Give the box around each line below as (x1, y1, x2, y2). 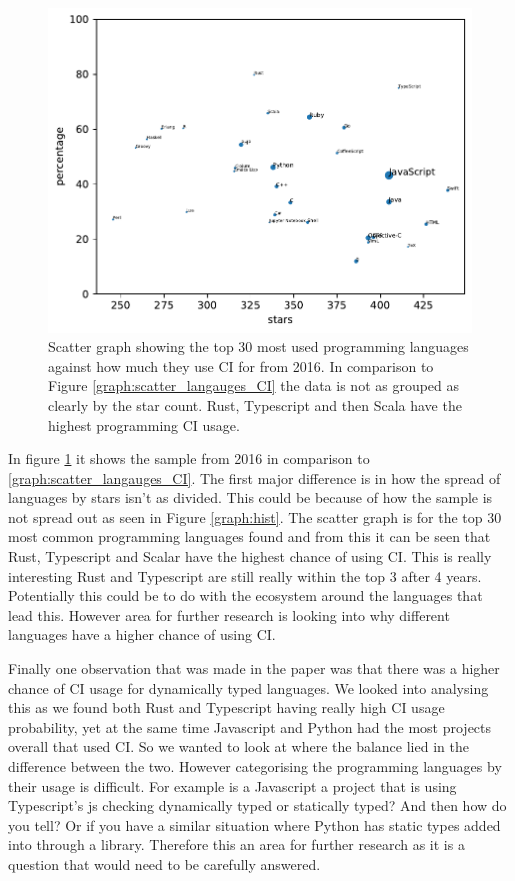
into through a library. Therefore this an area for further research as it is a (8, 834, 465, 855)
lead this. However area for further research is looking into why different (8, 604, 450, 625)
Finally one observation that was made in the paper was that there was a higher (8, 658, 500, 679)
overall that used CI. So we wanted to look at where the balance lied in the (8, 736, 469, 757)
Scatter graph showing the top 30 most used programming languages (48, 336, 469, 357)
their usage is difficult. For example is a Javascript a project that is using (8, 775, 457, 796)
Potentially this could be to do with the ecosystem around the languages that (8, 585, 483, 606)
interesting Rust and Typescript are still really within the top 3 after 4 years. (8, 565, 482, 586)
